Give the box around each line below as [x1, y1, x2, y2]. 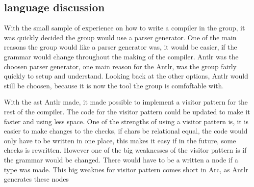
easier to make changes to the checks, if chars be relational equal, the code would [4, 126, 248, 136]
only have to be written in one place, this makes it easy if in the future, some [4, 135, 236, 145]
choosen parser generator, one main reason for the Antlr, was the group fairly [4, 61, 237, 71]
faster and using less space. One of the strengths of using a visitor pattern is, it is [4, 116, 249, 126]
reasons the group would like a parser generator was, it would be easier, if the [4, 42, 237, 52]
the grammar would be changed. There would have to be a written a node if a [4, 154, 238, 164]
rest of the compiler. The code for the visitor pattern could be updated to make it [4, 106, 251, 116]
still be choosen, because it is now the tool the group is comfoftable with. [4, 80, 224, 90]
